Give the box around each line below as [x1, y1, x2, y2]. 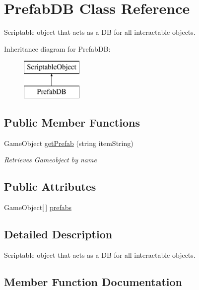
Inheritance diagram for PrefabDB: [4, 43, 111, 54]
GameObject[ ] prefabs [4, 202, 71, 213]
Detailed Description [4, 226, 113, 242]
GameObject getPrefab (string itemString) [4, 138, 133, 148]
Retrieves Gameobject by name [4, 154, 97, 165]
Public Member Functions [4, 114, 140, 130]
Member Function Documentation [4, 274, 183, 289]
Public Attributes [4, 179, 96, 194]
